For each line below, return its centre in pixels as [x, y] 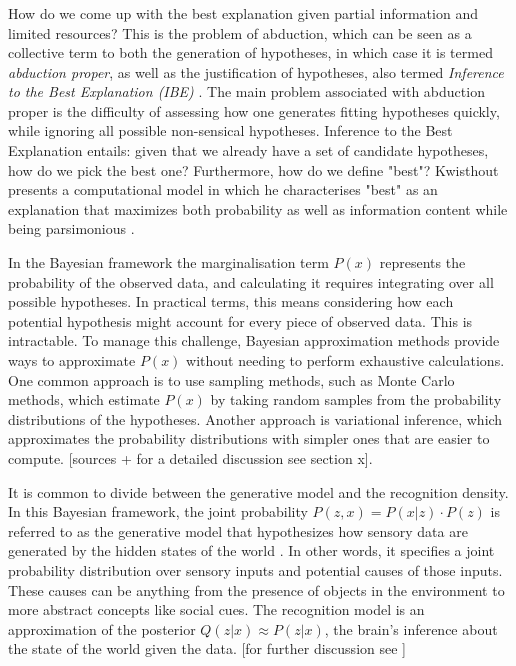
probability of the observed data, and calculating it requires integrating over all [251, 281]
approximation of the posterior [102, 628]
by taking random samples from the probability [356, 399]
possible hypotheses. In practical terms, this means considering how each [231, 301]
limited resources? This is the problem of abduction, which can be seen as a [240, 32]
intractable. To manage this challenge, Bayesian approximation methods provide [254, 340]
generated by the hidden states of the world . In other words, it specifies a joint [251, 550]
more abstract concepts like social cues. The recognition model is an [216, 609]
